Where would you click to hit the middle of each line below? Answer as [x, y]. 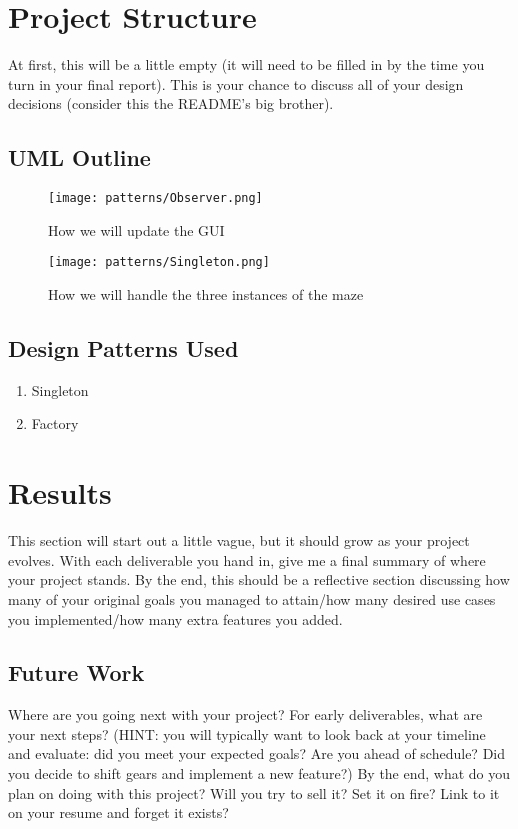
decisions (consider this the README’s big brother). [171, 103]
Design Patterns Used [123, 348]
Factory [55, 423]
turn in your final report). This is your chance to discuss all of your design [236, 83]
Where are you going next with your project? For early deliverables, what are [245, 714]
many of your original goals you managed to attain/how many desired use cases [252, 598]
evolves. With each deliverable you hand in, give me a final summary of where [247, 559]
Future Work [76, 672]
